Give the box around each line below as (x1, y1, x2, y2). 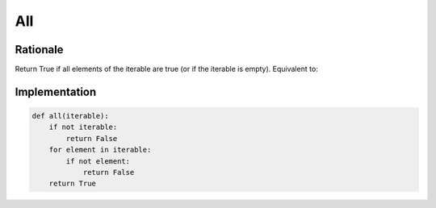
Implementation (15, 85, 97, 98)
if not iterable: (48, 123, 118, 132)
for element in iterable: (48, 145, 152, 155)
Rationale (15, 43, 64, 56)
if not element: (65, 156, 131, 165)
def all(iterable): (31, 111, 109, 121)
